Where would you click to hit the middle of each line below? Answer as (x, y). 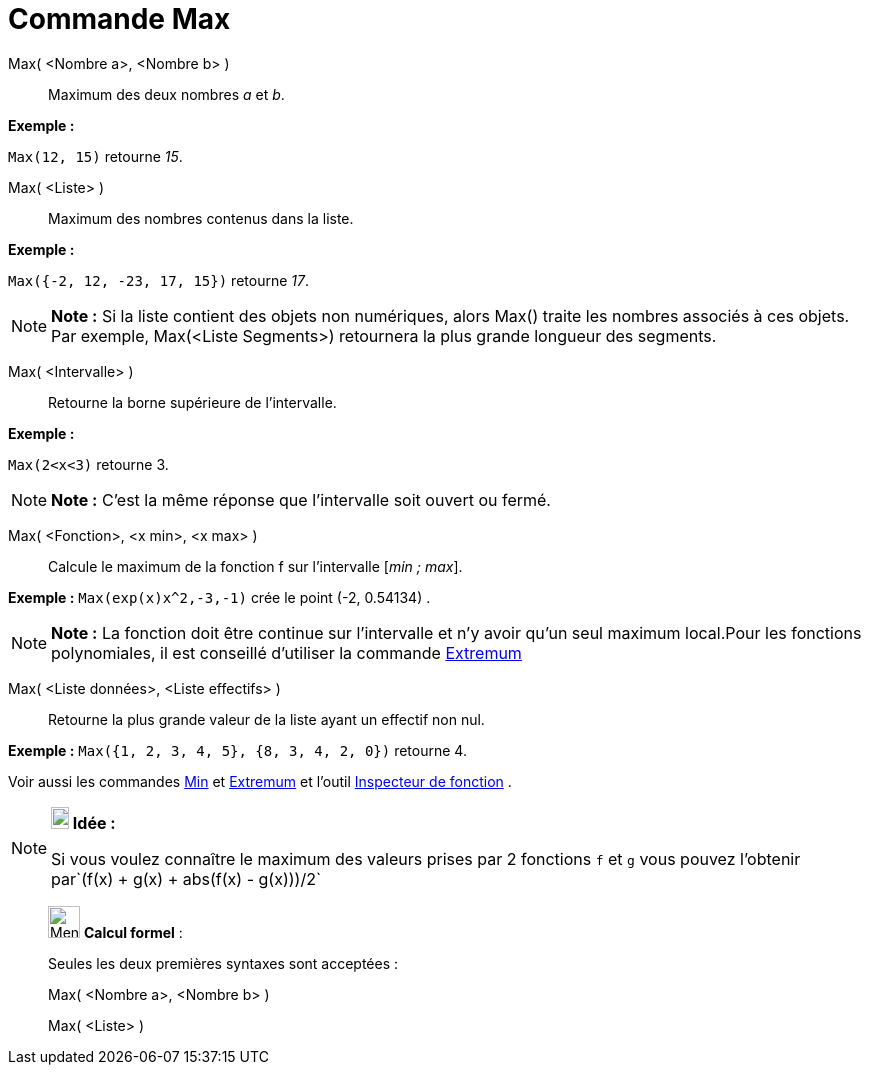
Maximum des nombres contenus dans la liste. (201, 218)
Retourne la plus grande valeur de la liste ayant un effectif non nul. (266, 719)
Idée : (94, 822)
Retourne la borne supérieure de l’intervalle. (192, 402)
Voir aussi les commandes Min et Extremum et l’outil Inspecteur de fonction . (260, 781)
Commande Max (119, 19)
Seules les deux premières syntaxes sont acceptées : (223, 963)
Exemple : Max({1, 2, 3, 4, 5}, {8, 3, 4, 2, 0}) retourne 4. (237, 750)
